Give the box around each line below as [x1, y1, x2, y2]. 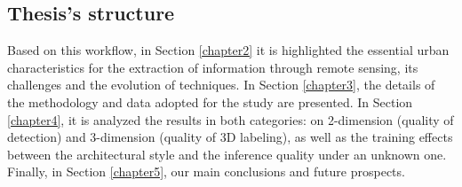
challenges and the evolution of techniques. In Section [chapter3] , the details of [7, 75, 435, 94]
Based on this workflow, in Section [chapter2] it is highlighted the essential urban [7, 41, 450, 59]
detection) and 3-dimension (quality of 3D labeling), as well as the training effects [7, 128, 453, 146]
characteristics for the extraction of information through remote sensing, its [7, 58, 418, 76]
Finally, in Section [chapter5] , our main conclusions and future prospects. [7, 162, 405, 181]
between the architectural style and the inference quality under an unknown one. [7, 144, 447, 163]
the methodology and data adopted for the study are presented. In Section [7, 92, 413, 111]
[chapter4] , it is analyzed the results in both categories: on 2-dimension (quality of [7, 110, 454, 129]
